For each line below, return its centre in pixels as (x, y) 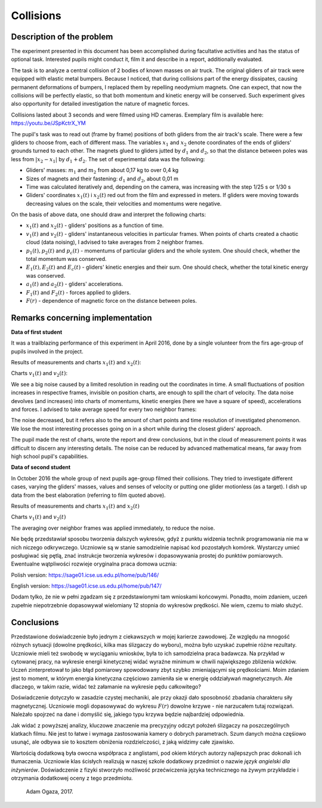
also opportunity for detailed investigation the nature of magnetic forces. (100, 104)
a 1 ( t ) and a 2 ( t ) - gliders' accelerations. (75, 285)
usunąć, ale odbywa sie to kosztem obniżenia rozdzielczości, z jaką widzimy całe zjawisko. (123, 742)
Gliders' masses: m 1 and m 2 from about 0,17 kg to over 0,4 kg (102, 171)
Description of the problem (62, 37)
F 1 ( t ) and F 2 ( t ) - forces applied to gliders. (78, 293)
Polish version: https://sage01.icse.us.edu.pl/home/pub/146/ (85, 575)
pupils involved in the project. (47, 351)
